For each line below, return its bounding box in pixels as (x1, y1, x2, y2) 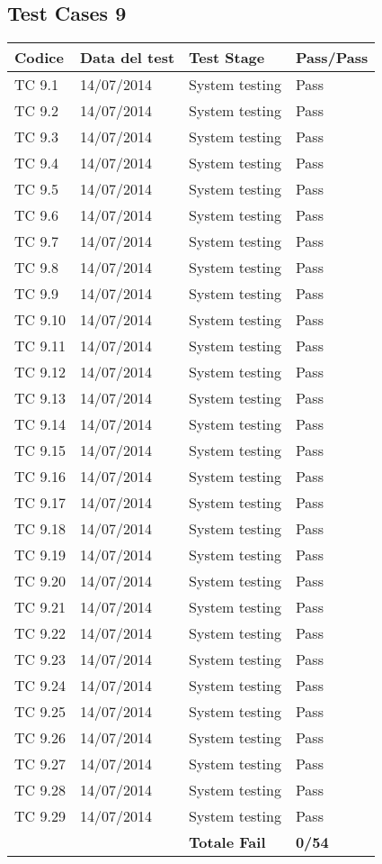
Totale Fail (189, 832, 266, 853)
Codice (14, 47, 64, 68)
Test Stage (189, 47, 265, 68)
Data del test (79, 47, 175, 68)
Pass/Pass (295, 47, 369, 68)
